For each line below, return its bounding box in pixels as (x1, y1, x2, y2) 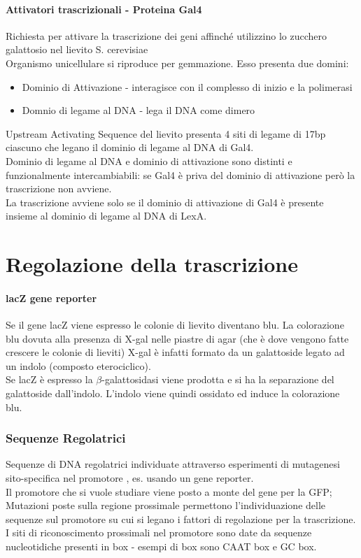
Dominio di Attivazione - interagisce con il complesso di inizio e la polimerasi (22, 79, 353, 94)
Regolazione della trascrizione (6, 250, 298, 278)
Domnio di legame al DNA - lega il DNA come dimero (22, 103, 255, 117)
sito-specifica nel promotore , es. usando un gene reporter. (6, 471, 254, 485)
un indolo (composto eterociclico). (6, 358, 151, 373)
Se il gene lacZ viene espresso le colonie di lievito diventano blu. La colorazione (6, 317, 344, 332)
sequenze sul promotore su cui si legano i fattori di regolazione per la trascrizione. (6, 511, 356, 526)
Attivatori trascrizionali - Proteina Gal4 (6, 1, 202, 16)
